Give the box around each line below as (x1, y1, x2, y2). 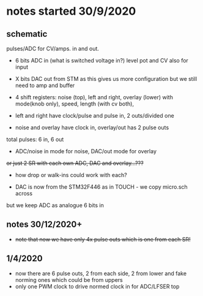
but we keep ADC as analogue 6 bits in (6, 202, 104, 209)
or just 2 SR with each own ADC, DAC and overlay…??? (6, 159, 144, 167)
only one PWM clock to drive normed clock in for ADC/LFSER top (15, 283, 180, 290)
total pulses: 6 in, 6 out (6, 136, 64, 143)
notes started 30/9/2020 (6, 4, 136, 18)
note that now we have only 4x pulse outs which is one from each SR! (15, 235, 191, 243)
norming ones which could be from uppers (15, 276, 124, 283)
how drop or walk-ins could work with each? (15, 172, 127, 178)
